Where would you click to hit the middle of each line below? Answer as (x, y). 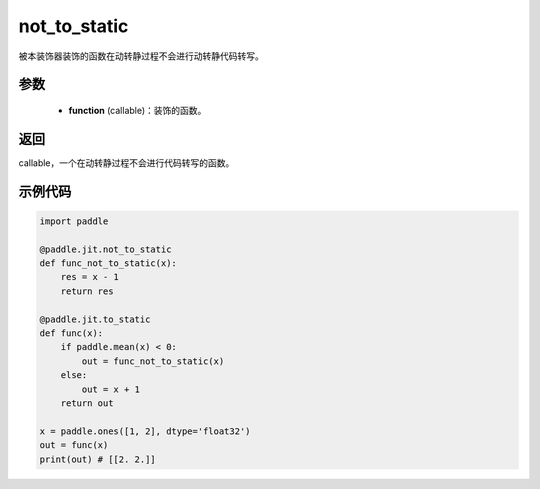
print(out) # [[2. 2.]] (98, 459)
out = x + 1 (110, 389)
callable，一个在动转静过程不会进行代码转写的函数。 (126, 162)
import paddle (74, 221)
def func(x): (71, 333)
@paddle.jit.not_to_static (105, 249)
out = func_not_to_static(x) (153, 361)
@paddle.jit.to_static (95, 319)
